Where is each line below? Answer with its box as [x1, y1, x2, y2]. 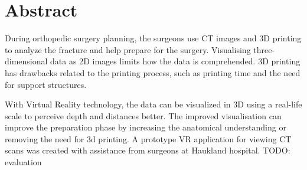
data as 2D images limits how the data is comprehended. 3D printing [50, 55, 301, 67]
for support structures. [5, 78, 87, 90]
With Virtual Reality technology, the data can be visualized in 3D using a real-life [5, 98, 302, 110]
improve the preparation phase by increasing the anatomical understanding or [5, 121, 286, 133]
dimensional [5, 55, 48, 67]
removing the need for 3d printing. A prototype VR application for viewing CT [5, 132, 292, 145]
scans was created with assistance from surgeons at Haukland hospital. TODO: [5, 144, 290, 156]
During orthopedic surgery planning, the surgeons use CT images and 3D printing [5, 32, 302, 44]
